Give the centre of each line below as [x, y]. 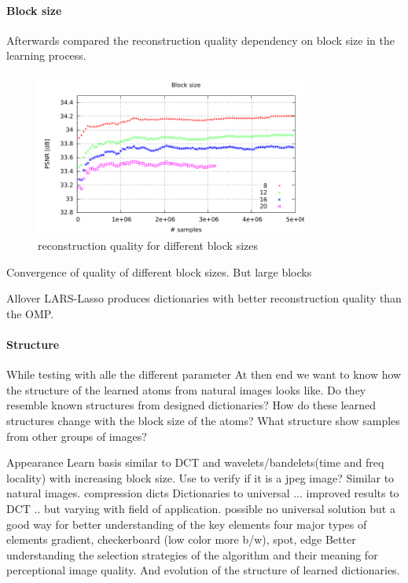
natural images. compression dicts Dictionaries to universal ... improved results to [203, 493]
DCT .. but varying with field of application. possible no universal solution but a [201, 508]
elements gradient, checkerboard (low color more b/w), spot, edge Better [181, 539]
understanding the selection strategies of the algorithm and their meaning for [192, 554]
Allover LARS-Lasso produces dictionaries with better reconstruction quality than [204, 298]
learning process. [46, 55]
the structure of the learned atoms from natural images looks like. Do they [186, 389]
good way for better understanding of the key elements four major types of [187, 524]
